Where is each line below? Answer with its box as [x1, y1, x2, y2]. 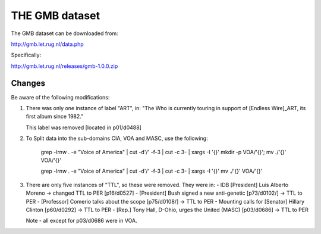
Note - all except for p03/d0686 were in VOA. [26, 217, 137, 224]
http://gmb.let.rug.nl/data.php [11, 40, 84, 48]
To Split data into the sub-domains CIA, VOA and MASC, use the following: [26, 135, 208, 142]
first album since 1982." [26, 113, 84, 120]
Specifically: [11, 51, 42, 59]
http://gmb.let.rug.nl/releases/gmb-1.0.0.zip [11, 63, 118, 70]
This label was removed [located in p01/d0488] [26, 124, 142, 131]
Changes [11, 78, 46, 88]
